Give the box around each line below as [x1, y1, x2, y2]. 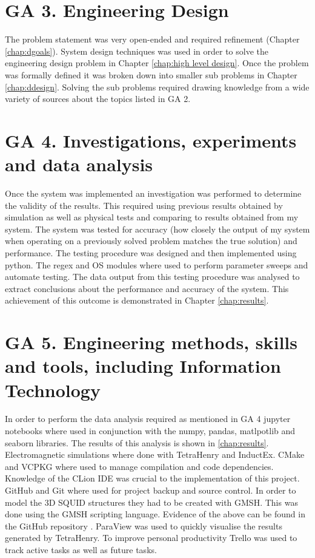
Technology [5, 377, 101, 402]
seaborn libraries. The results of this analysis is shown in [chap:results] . [5, 436, 269, 449]
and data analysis [5, 152, 153, 177]
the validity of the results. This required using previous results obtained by [5, 199, 283, 211]
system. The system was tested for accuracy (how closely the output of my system [5, 222, 310, 235]
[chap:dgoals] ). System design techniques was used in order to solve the [5, 44, 268, 57]
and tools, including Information [5, 353, 281, 378]
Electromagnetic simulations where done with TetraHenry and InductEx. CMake [5, 448, 305, 461]
